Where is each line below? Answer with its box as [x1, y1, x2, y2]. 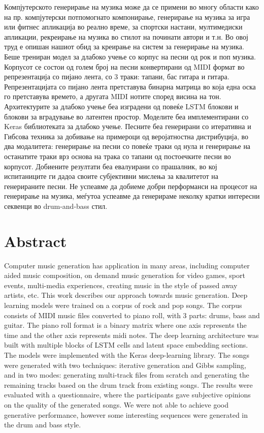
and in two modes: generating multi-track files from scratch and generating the [4, 369, 249, 380]
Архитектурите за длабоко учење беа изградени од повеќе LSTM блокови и [4, 101, 239, 111]
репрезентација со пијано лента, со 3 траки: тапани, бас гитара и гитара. [4, 71, 229, 82]
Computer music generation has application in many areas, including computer [4, 260, 250, 270]
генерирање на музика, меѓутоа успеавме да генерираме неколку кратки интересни [4, 191, 260, 201]
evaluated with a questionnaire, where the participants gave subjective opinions [4, 389, 251, 400]
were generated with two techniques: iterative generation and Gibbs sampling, [4, 359, 246, 370]
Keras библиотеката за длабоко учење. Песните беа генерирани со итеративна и [4, 121, 251, 132]
